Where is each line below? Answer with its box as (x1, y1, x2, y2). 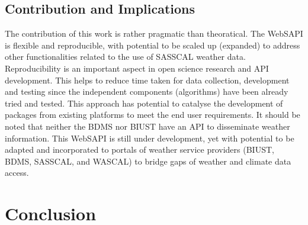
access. (5, 166, 29, 179)
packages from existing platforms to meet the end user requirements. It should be (5, 108, 300, 121)
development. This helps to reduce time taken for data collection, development (5, 73, 290, 86)
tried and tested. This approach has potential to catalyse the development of (5, 97, 283, 109)
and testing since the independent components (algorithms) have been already (5, 85, 288, 98)
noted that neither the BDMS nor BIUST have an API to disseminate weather (5, 120, 290, 132)
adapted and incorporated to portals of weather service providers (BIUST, (5, 143, 274, 156)
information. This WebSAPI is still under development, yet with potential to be (5, 131, 294, 144)
